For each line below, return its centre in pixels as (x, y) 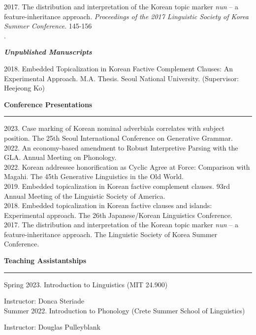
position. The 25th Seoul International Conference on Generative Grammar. (118, 137)
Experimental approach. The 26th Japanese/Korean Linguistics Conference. (118, 215)
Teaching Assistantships (45, 260)
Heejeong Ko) (24, 88)
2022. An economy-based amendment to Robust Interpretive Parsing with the (121, 147)
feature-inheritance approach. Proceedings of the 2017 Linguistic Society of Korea (126, 16)
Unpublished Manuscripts (48, 52)
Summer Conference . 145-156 (48, 26)
